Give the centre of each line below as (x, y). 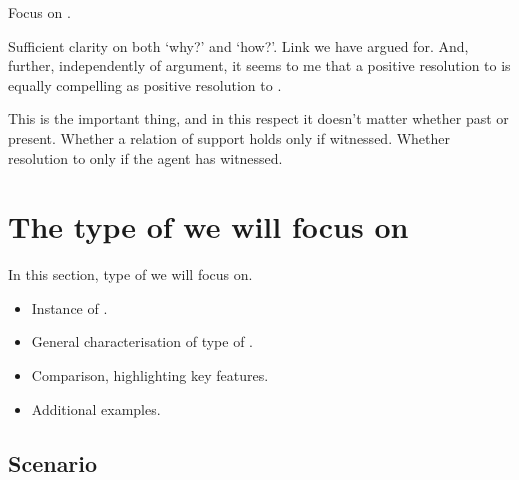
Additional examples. (96, 408)
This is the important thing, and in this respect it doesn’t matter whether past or (258, 118)
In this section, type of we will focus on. (130, 274)
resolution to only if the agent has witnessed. (145, 157)
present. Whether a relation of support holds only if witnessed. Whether (229, 137)
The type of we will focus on (208, 226)
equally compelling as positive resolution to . (145, 84)
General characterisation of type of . (142, 341)
